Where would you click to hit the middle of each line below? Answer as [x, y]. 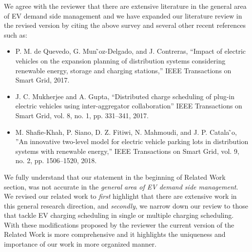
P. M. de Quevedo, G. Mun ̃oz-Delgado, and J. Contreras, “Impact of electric [131, 51]
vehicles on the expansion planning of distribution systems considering [120, 60]
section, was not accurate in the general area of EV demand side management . [121, 186]
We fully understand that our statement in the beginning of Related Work [115, 177]
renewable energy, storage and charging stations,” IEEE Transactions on [123, 70]
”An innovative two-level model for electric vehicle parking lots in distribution [132, 141]
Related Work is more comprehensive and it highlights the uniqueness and [115, 234]
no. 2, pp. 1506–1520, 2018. [56, 160]
